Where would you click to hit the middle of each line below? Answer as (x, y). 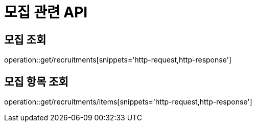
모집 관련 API (46, 12)
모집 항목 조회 (36, 81)
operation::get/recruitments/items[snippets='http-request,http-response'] (128, 102)
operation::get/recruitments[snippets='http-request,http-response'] (118, 60)
